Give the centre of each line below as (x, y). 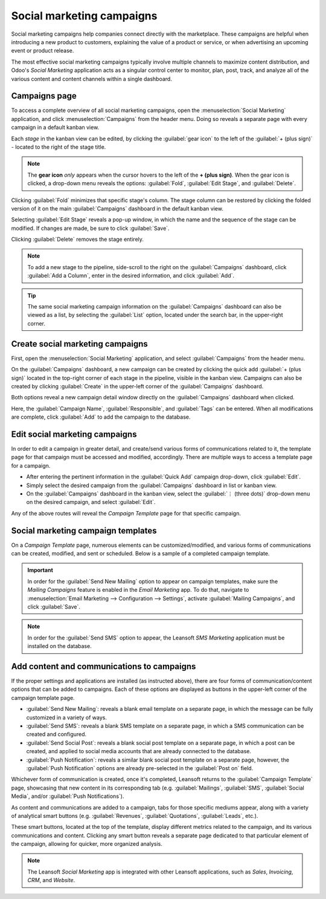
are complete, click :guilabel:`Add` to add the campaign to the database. (101, 417)
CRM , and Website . (51, 880)
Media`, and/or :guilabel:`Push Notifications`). (68, 796)
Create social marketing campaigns (79, 344)
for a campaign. (31, 465)
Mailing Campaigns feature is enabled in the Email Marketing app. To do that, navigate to (138, 590)
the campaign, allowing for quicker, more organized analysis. (87, 844)
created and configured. (56, 734)
